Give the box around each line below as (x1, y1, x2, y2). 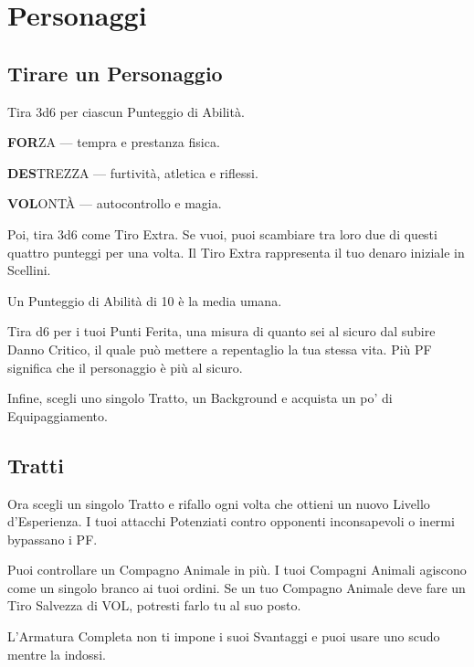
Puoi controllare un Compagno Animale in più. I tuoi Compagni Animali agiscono (7, 560, 467, 579)
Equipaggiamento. (7, 406, 108, 425)
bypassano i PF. (7, 529, 98, 548)
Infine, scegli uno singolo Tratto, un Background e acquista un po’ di (7, 388, 393, 408)
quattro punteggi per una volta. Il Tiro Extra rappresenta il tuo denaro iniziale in (7, 242, 465, 261)
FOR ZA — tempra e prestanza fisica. (7, 132, 220, 152)
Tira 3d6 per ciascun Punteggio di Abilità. (7, 101, 245, 121)
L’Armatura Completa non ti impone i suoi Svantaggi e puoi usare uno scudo (7, 627, 440, 646)
